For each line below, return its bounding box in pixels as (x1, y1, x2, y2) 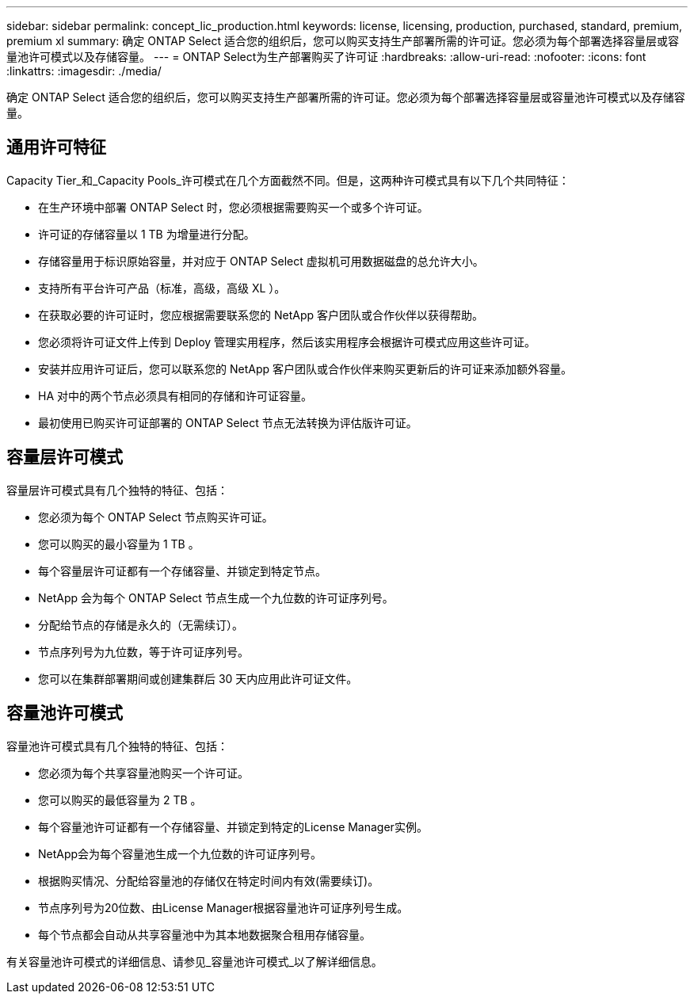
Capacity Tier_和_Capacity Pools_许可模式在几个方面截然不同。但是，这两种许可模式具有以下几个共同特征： (6, 173, 570, 187)
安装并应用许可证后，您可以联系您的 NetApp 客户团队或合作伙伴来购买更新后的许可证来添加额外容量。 (38, 361, 572, 376)
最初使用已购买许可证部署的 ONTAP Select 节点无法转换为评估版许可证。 (38, 415, 418, 429)
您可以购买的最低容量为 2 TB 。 (38, 792, 202, 807)
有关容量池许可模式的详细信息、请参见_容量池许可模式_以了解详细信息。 (6, 954, 383, 968)
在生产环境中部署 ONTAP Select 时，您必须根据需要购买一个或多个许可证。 (38, 200, 429, 214)
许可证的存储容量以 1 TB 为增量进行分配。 (38, 227, 255, 241)
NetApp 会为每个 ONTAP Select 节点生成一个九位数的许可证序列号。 (38, 590, 394, 605)
